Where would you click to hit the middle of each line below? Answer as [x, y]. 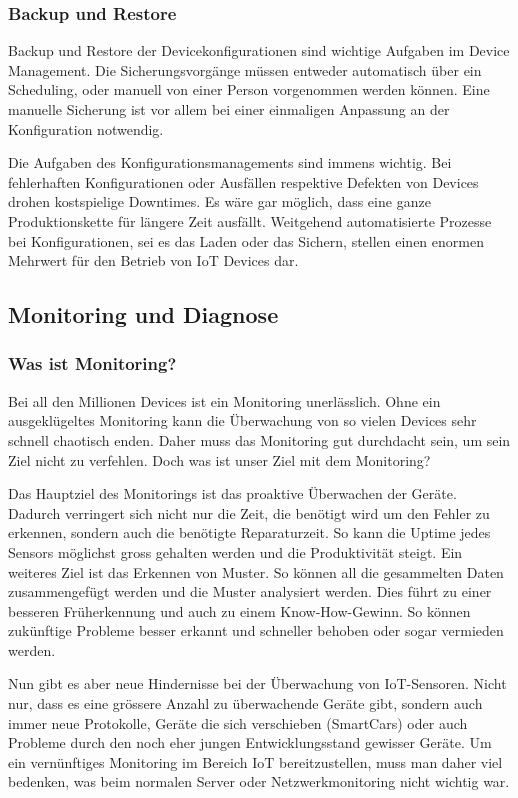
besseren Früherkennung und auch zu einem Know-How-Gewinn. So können [239, 610]
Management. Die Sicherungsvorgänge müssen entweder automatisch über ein [245, 69]
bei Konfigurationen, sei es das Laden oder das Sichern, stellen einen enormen [246, 240]
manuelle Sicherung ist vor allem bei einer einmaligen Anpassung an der [229, 109]
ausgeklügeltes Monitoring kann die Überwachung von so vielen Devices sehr [242, 420]
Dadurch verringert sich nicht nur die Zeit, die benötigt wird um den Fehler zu [249, 512]
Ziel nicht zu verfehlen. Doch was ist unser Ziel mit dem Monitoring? [219, 459]
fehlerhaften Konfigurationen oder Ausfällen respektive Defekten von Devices [243, 181]
